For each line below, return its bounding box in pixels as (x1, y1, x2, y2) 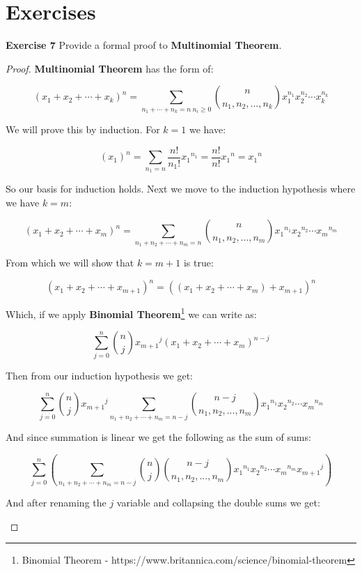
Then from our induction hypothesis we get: (6, 368, 193, 382)
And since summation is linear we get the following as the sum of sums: (6, 430, 311, 444)
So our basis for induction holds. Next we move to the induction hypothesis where (6, 181, 356, 196)
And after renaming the (6, 495, 107, 510)
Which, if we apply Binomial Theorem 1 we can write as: (6, 305, 257, 321)
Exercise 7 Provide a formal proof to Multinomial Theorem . (6, 38, 282, 52)
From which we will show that (6, 255, 134, 270)
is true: (183, 255, 214, 270)
